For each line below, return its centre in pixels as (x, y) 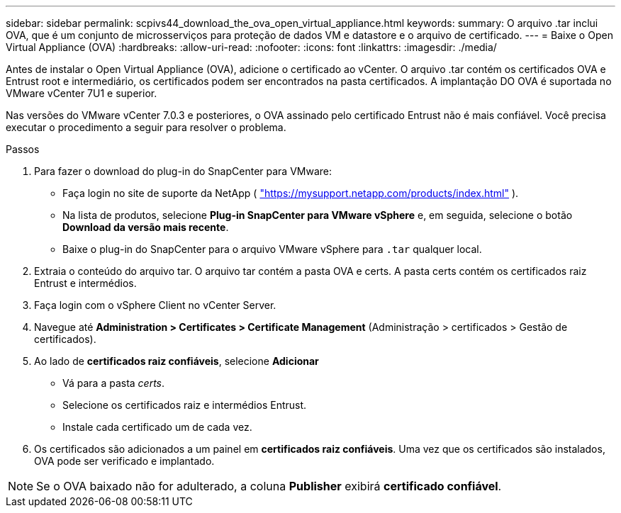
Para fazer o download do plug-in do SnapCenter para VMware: (183, 171)
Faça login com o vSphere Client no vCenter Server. (155, 305)
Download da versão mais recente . (146, 227)
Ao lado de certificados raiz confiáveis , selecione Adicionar (177, 361)
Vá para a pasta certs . (114, 383)
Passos (23, 149)
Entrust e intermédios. (85, 283)
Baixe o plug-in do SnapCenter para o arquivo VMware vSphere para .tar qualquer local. (272, 249)
